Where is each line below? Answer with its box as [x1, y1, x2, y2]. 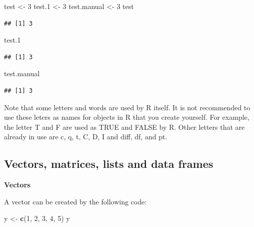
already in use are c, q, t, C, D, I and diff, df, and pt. [4, 131, 167, 142]
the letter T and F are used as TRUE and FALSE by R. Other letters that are [4, 121, 245, 132]
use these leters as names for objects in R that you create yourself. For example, [4, 112, 249, 122]
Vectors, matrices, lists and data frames [4, 156, 213, 171]
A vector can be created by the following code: [4, 196, 147, 206]
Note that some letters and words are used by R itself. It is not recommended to [4, 102, 250, 112]
